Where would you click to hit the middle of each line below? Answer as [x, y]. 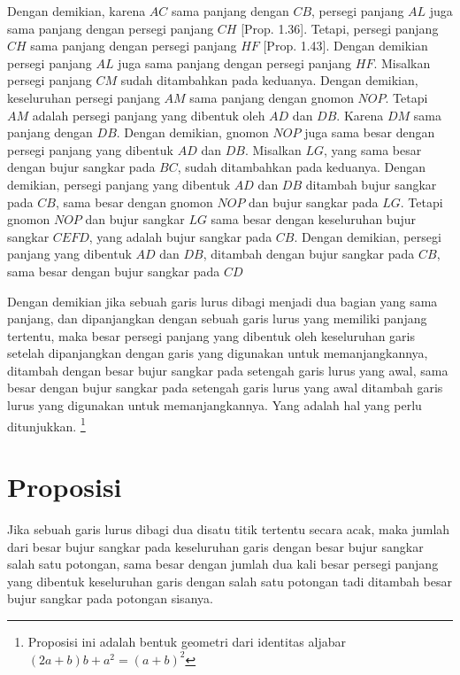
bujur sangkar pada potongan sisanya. [110, 598]
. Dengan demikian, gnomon [192, 132]
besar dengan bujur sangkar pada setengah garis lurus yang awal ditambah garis [225, 388]
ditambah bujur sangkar [371, 184]
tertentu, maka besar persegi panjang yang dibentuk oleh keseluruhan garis [211, 335]
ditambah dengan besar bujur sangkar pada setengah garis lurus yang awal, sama [228, 370]
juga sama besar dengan [370, 132]
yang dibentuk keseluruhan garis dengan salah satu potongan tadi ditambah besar [230, 581]
